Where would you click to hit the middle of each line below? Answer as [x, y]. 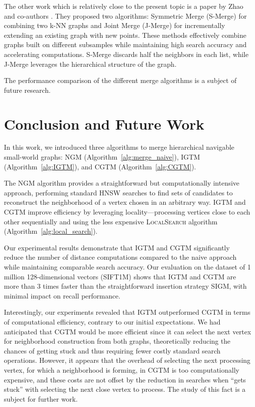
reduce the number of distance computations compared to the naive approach [120, 257]
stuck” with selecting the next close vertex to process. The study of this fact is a [125, 389]
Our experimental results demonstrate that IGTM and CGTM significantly [117, 247]
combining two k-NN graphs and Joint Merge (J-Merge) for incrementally [115, 25]
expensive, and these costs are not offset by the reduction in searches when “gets [125, 379]
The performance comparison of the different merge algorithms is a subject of [120, 80]
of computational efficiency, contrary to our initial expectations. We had [112, 321]
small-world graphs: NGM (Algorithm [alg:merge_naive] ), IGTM [102, 157]
